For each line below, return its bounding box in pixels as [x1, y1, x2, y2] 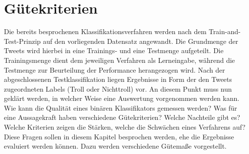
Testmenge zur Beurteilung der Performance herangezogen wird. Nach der [4, 64, 225, 75]
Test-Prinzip [4, 36, 41, 46]
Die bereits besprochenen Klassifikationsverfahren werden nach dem [4, 26, 207, 37]
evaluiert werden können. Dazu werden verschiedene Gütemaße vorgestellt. [4, 141, 227, 151]
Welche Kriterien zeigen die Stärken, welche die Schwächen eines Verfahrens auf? [4, 122, 246, 132]
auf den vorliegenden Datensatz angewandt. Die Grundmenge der [43, 36, 238, 46]
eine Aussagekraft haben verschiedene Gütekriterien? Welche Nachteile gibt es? [4, 112, 240, 122]
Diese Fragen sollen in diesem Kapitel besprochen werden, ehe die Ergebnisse [4, 131, 234, 141]
